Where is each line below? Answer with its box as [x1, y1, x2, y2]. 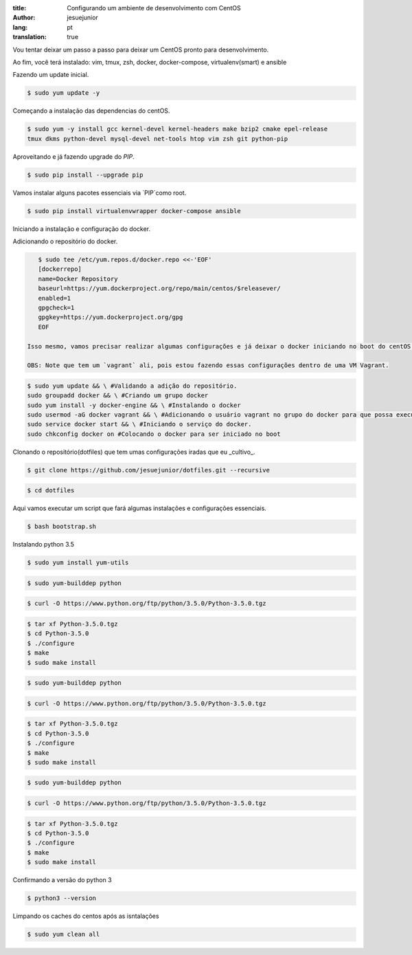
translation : [12, 33, 47, 41]
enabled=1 [38, 294, 71, 302]
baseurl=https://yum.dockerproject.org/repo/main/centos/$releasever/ [38, 285, 281, 292]
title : [12, 4, 27, 12]
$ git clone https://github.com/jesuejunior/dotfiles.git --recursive [27, 466, 271, 474]
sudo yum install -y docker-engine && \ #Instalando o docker [27, 401, 241, 409]
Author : [12, 14, 36, 22]
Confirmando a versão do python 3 [12, 876, 113, 884]
